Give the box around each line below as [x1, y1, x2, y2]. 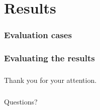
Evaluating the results [4, 52, 95, 64]
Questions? [4, 96, 38, 106]
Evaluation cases [4, 29, 72, 41]
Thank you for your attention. [4, 74, 97, 85]
